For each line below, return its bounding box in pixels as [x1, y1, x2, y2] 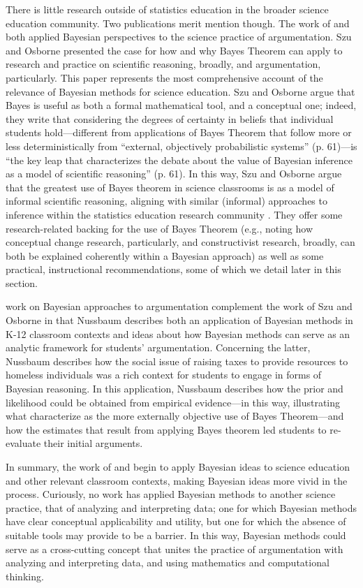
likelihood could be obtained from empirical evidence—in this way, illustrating [6, 395, 341, 409]
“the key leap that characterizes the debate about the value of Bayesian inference [6, 152, 353, 167]
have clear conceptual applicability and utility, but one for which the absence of [6, 514, 346, 529]
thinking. [6, 568, 44, 583]
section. [6, 275, 38, 290]
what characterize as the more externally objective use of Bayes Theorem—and [6, 409, 344, 423]
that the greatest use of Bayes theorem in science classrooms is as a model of [6, 179, 334, 194]
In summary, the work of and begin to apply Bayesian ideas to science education [6, 460, 350, 473]
